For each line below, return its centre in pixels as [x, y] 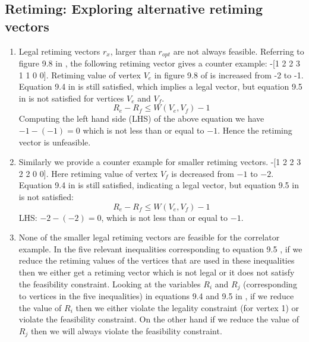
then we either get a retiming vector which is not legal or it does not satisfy [157, 272]
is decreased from [203, 173]
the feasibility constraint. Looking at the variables [110, 284]
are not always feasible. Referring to [239, 51]
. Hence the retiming [255, 130]
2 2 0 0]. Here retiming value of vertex [88, 173]
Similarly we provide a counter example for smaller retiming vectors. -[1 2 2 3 [160, 162]
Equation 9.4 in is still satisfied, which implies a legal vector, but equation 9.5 [160, 86]
